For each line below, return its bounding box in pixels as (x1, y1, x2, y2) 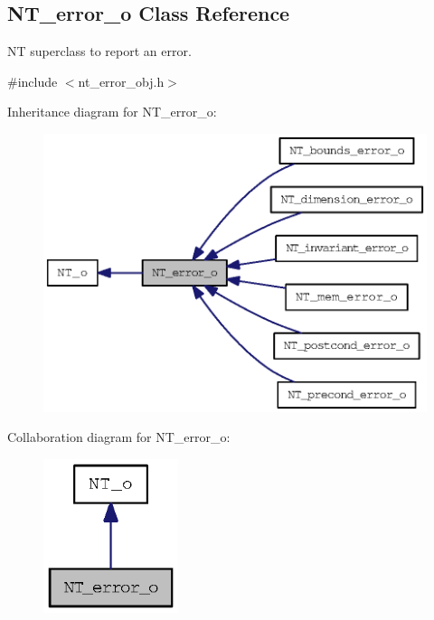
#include (7, 71, 58, 90)
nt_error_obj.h (78, 71, 165, 90)
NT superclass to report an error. (7, 42, 192, 61)
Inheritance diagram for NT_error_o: (7, 102, 217, 121)
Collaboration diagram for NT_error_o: (7, 427, 231, 446)
